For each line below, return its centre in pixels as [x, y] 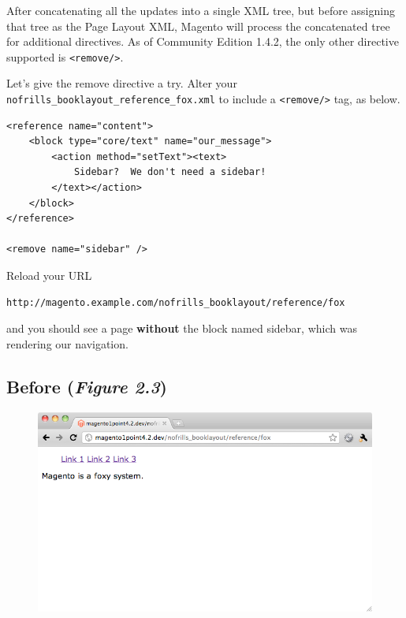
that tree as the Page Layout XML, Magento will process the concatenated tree [198, 26]
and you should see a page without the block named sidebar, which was [182, 328]
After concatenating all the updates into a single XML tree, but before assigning [201, 10]
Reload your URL [49, 275]
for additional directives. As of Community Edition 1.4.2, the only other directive [203, 41]
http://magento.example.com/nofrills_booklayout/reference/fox [176, 302]
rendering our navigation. [67, 343]
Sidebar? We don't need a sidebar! [170, 172]
